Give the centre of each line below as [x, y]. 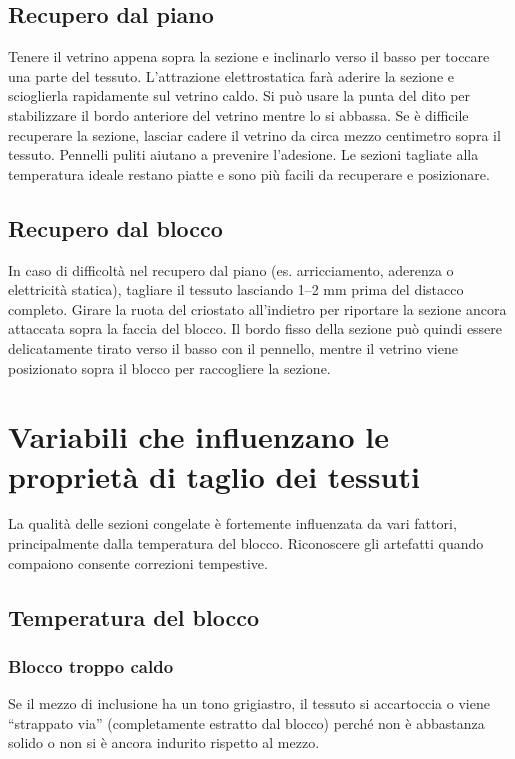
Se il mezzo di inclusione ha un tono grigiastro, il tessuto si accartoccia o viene [249, 703]
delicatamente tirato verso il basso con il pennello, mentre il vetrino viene [233, 347]
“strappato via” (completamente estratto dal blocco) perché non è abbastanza [246, 722]
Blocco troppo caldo [91, 665]
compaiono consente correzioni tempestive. [138, 562]
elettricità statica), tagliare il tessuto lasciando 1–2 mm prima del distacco [236, 289]
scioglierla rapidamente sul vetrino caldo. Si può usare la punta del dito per [239, 95]
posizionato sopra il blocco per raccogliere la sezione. [169, 367]
